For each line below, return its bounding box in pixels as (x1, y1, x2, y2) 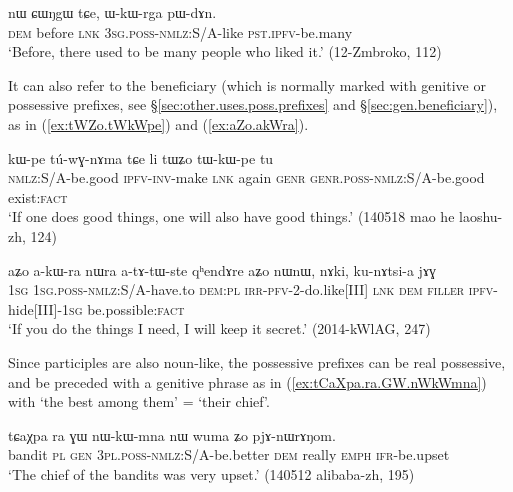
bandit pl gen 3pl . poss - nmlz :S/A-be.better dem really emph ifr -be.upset (8, 444, 450, 465)
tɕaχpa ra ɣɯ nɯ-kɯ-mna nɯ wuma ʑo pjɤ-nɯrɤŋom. (8, 424, 336, 445)
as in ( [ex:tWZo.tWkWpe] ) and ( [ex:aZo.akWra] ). (8, 113, 309, 134)
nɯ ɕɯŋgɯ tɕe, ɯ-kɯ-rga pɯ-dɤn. (8, 2, 217, 22)
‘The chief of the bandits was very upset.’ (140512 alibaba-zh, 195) (8, 463, 415, 484)
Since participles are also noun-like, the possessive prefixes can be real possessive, (8, 351, 506, 372)
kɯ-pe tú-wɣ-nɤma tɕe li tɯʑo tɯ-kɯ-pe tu (8, 147, 274, 168)
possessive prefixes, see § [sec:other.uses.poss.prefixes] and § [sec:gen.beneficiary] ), (8, 94, 498, 115)
